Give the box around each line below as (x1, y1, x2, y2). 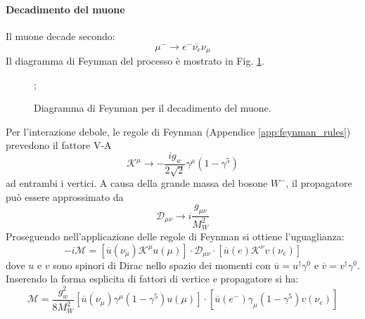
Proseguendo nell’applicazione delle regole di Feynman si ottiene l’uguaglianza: (6, 229, 345, 244)
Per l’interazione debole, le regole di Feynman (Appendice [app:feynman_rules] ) (6, 124, 351, 138)
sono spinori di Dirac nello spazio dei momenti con (53, 257, 271, 272)
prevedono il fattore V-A (6, 138, 112, 152)
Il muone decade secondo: (6, 28, 115, 43)
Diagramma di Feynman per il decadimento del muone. (34, 100, 271, 115)
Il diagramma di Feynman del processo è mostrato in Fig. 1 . (6, 53, 264, 68)
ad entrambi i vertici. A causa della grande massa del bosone (6, 176, 268, 190)
